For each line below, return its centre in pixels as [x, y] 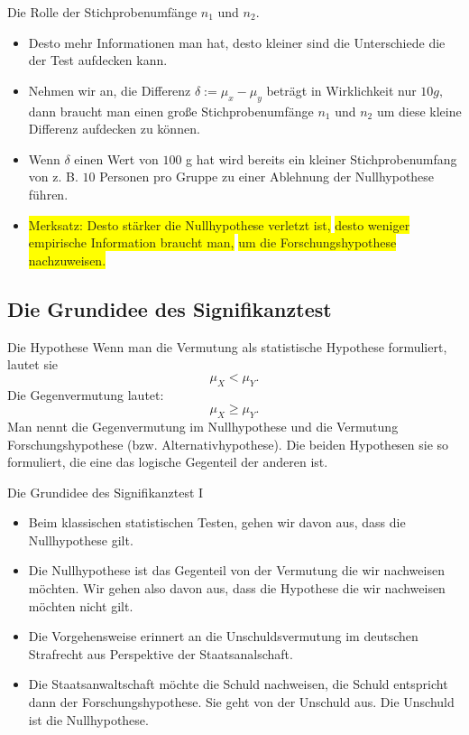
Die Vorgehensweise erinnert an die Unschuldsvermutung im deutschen [223, 636]
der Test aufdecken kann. [98, 60]
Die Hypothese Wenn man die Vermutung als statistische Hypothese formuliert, [227, 346]
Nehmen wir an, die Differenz [110, 90]
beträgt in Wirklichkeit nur [341, 90]
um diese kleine [419, 111]
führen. [48, 194]
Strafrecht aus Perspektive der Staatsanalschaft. [161, 653]
